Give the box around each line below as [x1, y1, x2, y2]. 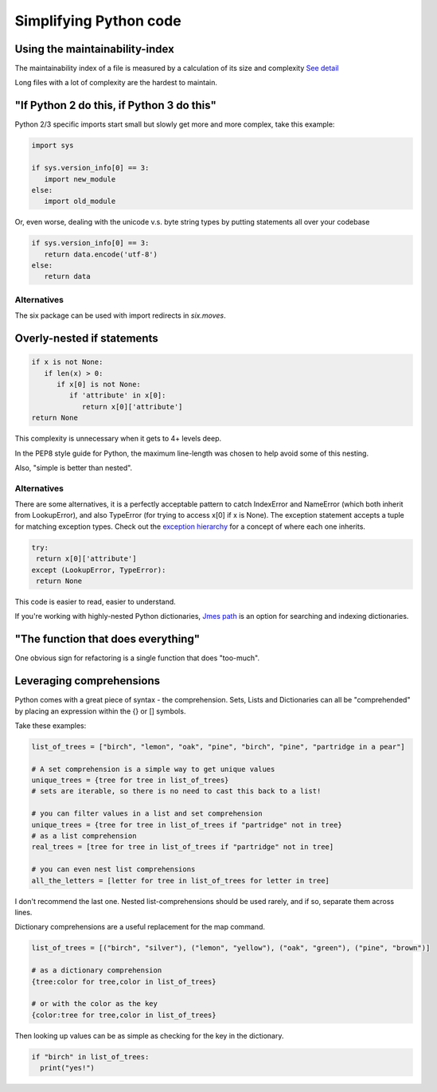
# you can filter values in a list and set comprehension [31, 809, 263, 818]
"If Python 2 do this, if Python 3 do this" [14, 99, 217, 112]
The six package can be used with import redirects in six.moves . [14, 311, 226, 320]
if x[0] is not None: [57, 379, 141, 389]
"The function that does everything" [14, 632, 201, 646]
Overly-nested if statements [14, 331, 158, 345]
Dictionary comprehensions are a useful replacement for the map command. [14, 922, 266, 932]
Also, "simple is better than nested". [14, 463, 133, 472]
